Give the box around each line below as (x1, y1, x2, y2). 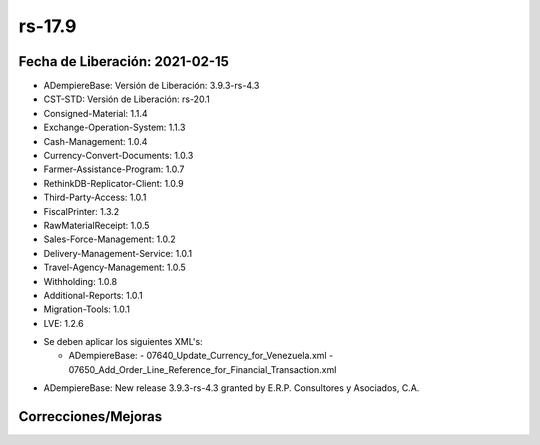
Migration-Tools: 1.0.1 (43, 303, 130, 315)
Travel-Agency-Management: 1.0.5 (43, 261, 187, 274)
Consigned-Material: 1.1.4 (43, 107, 149, 119)
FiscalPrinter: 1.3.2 (43, 205, 120, 217)
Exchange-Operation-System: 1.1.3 (43, 121, 186, 134)
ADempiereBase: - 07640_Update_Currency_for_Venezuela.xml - (68, 350, 334, 362)
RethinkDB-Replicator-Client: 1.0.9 (43, 177, 184, 189)
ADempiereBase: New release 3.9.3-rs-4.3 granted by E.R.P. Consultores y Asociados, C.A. (43, 382, 420, 394)
